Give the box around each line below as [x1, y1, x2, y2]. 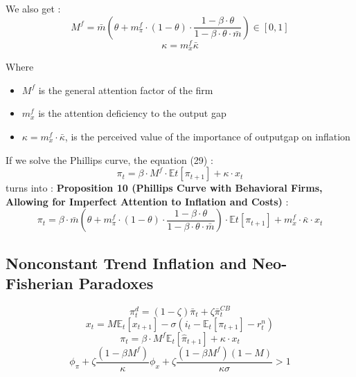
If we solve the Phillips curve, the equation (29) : [6, 152, 213, 167]
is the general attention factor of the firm [38, 82, 213, 97]
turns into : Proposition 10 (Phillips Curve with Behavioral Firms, [6, 181, 323, 195]
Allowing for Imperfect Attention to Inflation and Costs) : [6, 194, 289, 208]
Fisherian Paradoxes [6, 273, 154, 294]
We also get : [6, 1, 61, 15]
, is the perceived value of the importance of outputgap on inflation [64, 129, 350, 143]
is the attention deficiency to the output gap [38, 106, 226, 120]
